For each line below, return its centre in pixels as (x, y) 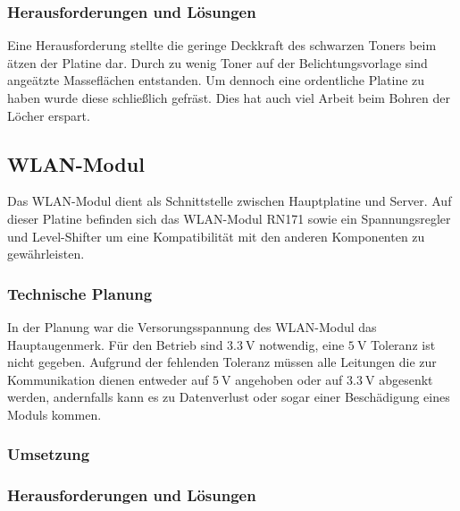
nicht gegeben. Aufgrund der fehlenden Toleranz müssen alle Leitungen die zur (222, 362)
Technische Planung (80, 293)
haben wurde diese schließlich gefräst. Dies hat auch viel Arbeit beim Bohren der (229, 98)
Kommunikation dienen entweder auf (108, 379)
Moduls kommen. (54, 414)
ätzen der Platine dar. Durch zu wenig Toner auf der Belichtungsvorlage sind (217, 62)
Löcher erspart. (49, 115)
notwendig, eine (302, 344)
